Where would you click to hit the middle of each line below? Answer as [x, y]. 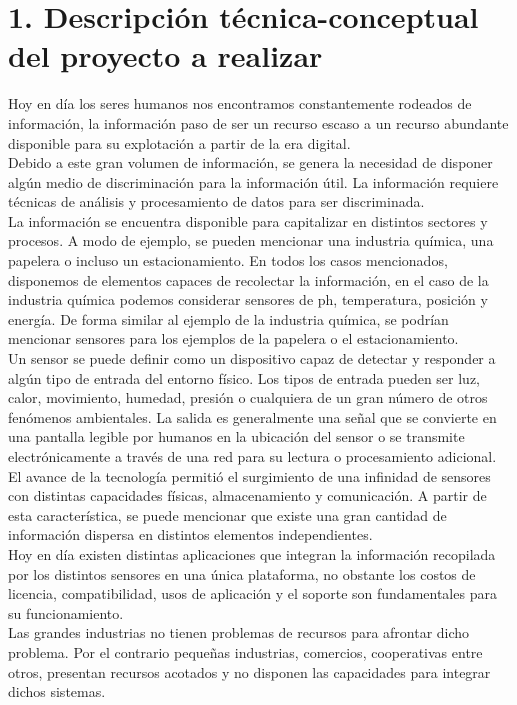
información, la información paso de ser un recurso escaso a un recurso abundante [258, 122]
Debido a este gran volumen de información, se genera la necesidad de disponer [250, 162]
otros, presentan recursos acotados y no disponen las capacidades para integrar [249, 671]
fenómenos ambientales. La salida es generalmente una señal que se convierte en [252, 416]
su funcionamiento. [66, 612]
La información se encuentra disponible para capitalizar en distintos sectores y [248, 220]
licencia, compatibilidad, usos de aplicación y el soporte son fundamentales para [252, 593]
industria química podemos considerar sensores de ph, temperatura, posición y [248, 299]
